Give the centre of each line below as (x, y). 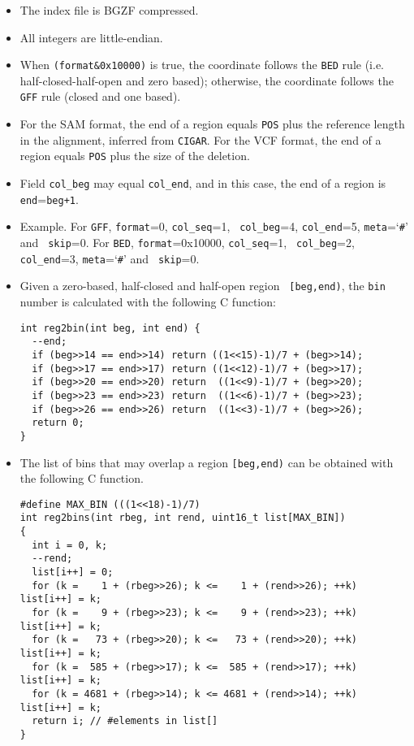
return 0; (58, 423)
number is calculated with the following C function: (148, 301)
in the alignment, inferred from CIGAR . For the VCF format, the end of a (201, 139)
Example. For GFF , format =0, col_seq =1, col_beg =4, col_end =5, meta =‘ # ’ (214, 226)
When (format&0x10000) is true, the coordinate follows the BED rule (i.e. (202, 65)
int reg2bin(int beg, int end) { (110, 328)
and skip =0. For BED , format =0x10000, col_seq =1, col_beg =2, (187, 243)
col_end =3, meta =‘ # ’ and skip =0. (110, 258)
